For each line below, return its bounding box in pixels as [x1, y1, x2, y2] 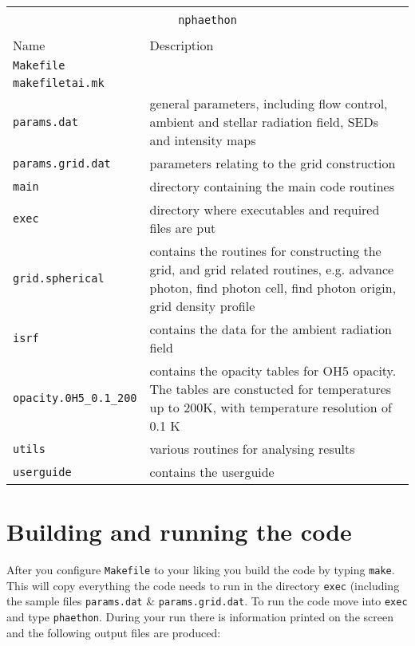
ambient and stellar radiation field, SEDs [149, 112, 379, 131]
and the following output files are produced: [6, 624, 221, 640]
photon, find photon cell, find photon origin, [149, 278, 397, 297]
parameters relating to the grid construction [149, 154, 396, 172]
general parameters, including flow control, [149, 94, 388, 112]
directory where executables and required [149, 200, 380, 219]
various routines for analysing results [149, 439, 355, 458]
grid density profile [149, 297, 255, 315]
